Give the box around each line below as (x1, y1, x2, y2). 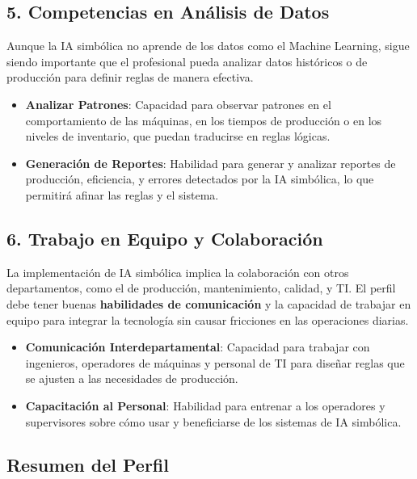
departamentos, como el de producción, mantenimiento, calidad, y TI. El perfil (6, 279, 396, 296)
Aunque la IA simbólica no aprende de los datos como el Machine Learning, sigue (6, 37, 410, 54)
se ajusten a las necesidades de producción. (25, 370, 238, 387)
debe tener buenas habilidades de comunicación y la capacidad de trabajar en (6, 295, 411, 312)
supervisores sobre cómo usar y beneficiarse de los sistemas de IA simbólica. (25, 413, 402, 430)
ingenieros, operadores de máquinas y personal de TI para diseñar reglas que (25, 354, 405, 371)
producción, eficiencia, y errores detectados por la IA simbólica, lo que (25, 170, 374, 187)
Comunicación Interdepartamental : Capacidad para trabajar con (25, 338, 370, 355)
